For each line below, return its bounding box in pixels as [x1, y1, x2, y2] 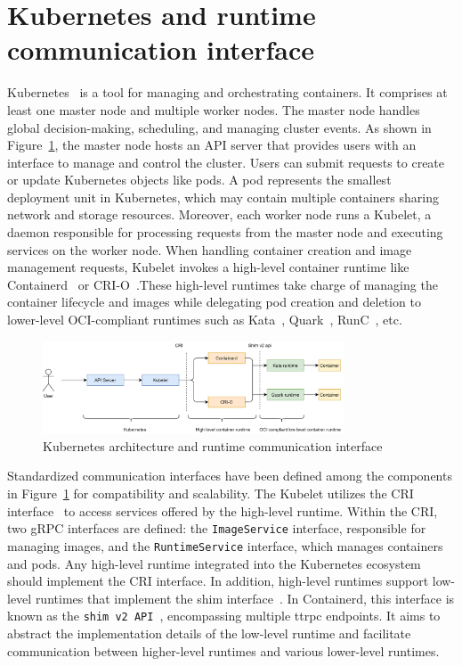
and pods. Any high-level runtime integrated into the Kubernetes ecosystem [7, 554, 421, 572]
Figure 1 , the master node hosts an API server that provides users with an [7, 136, 417, 154]
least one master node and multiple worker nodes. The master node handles [7, 100, 420, 119]
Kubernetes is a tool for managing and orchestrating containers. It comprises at [7, 83, 448, 102]
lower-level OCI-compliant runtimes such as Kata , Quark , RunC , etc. [7, 310, 402, 329]
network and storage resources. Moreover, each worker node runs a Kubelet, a [7, 205, 432, 224]
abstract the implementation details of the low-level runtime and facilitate [7, 624, 411, 643]
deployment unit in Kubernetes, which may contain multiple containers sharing [7, 187, 439, 206]
